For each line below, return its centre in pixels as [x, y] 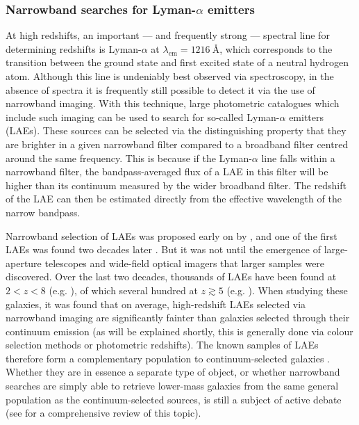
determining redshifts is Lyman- [74, 48]
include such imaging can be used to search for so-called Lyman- [143, 117]
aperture [24, 263]
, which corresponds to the [276, 48]
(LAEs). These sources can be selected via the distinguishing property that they [176, 130]
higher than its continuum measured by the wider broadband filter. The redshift [176, 185]
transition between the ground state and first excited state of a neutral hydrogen [177, 62]
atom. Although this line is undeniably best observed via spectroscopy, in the [170, 76]
